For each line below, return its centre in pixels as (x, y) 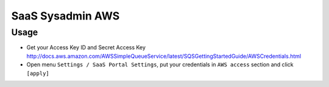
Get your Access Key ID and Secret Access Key (86, 47)
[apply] (38, 73)
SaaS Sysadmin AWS (65, 16)
